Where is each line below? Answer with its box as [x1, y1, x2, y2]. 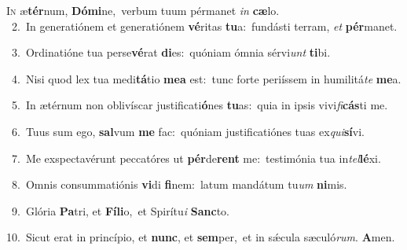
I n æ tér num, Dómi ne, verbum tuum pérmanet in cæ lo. [6, 2, 280, 18]
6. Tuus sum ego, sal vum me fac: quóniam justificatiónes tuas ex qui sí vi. [11, 123, 365, 139]
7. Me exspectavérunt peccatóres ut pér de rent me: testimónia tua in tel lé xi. [11, 149, 381, 166]
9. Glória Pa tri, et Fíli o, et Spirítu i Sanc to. [11, 202, 229, 219]
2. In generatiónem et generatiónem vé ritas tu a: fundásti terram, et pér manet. [11, 17, 398, 34]
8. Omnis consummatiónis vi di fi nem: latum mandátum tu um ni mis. [11, 176, 347, 193]
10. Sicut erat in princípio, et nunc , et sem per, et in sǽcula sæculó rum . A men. [6, 229, 395, 245]
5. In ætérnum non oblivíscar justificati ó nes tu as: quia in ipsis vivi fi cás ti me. [11, 97, 388, 113]
